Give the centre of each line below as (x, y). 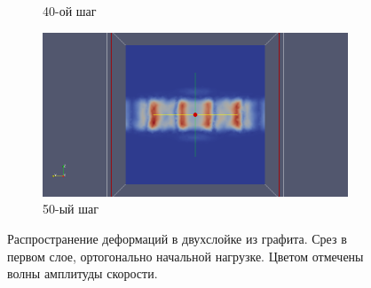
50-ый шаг (71, 209)
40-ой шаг (70, 11)
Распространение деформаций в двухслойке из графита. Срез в (177, 238)
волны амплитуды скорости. (83, 273)
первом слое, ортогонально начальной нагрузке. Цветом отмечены (185, 256)
